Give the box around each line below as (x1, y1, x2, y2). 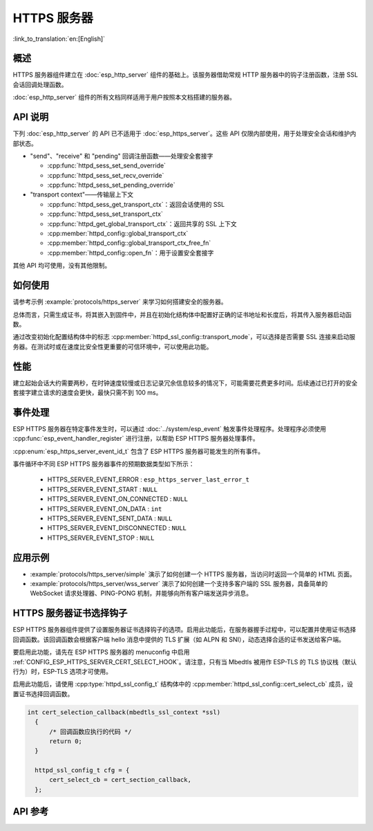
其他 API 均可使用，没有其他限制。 (12, 262, 111, 270)
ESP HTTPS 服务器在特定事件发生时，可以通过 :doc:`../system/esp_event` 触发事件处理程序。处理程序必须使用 (12, 424, 327, 432)
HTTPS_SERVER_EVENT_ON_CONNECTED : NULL (47, 495, 188, 503)
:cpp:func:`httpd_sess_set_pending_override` (47, 181, 175, 190)
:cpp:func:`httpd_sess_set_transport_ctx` (47, 210, 164, 218)
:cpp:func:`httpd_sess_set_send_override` (47, 161, 166, 170)
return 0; (49, 737, 83, 745)
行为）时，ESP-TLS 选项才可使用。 (12, 667, 112, 675)
